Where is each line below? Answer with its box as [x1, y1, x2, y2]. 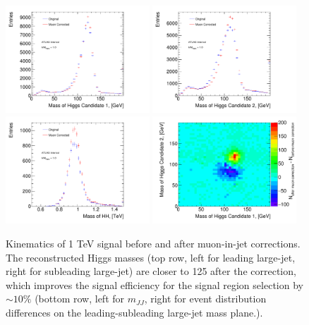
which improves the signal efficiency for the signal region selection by [6, 277, 303, 292]
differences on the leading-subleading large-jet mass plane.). [6, 305, 263, 320]
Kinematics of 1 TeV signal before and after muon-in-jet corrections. [6, 236, 301, 251]
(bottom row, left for [35, 291, 125, 306]
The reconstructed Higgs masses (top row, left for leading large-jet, [6, 250, 296, 264]
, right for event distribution [144, 291, 267, 306]
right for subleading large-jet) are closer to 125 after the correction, [6, 264, 296, 278]
